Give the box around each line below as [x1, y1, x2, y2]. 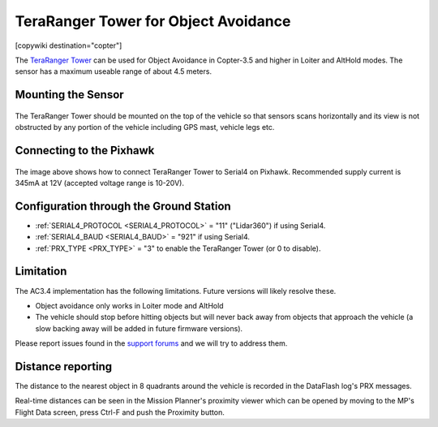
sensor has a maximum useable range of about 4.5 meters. [15, 67, 213, 76]
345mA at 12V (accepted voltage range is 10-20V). [15, 178, 184, 188]
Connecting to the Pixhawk [15, 143, 155, 157]
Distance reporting [15, 360, 113, 373]
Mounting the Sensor [15, 88, 125, 101]
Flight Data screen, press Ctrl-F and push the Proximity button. [15, 407, 225, 417]
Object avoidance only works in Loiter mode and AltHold [35, 300, 224, 310]
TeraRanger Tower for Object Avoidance [15, 12, 291, 30]
